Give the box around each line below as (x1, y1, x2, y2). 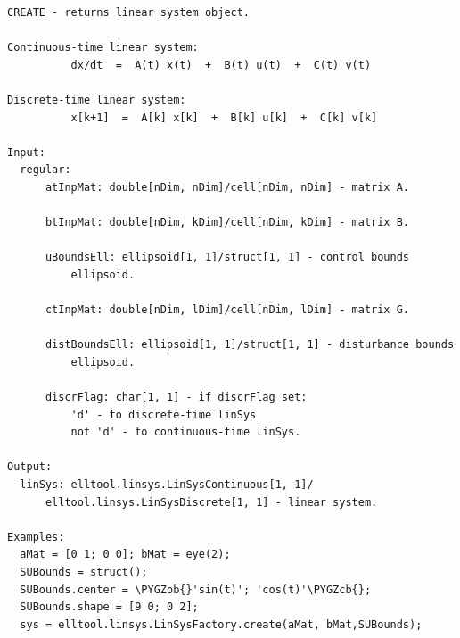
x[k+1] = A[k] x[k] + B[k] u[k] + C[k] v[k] (70, 111, 378, 124)
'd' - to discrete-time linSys (70, 408, 257, 421)
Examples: (7, 530, 65, 543)
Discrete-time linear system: (7, 93, 186, 106)
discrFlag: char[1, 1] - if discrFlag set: (45, 391, 308, 404)
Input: (7, 145, 45, 159)
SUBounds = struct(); (20, 566, 148, 578)
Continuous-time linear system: (7, 41, 199, 54)
